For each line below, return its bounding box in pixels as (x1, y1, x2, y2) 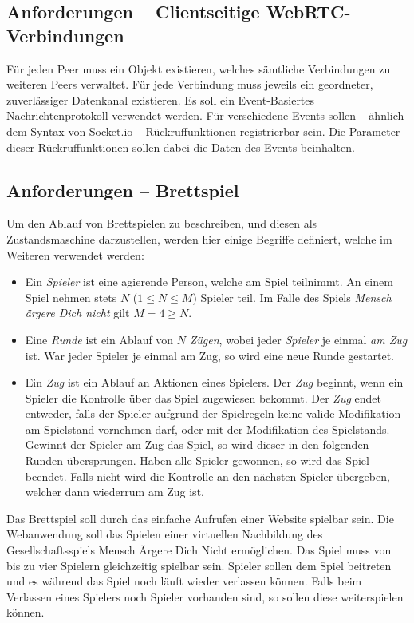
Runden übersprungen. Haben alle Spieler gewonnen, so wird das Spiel (25, 452, 369, 469)
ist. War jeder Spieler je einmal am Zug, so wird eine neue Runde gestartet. (25, 347, 395, 363)
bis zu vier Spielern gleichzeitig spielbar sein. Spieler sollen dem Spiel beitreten (6, 557, 392, 573)
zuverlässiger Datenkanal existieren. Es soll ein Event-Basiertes (6, 91, 315, 108)
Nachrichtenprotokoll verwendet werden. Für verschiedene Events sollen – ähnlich (6, 107, 404, 124)
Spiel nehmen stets (25, 288, 117, 305)
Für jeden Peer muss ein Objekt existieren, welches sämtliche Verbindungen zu (6, 60, 391, 77)
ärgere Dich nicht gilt (25, 304, 130, 321)
